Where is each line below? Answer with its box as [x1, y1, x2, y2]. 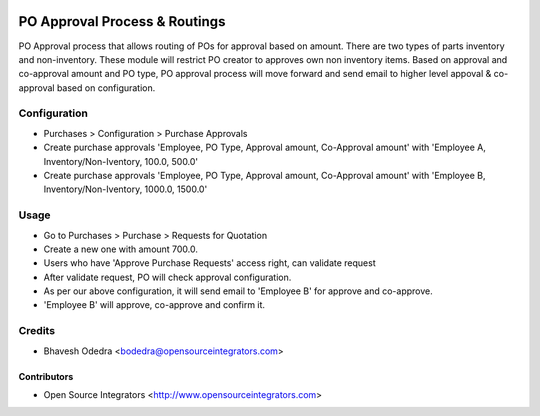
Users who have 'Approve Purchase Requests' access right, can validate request [43, 257, 376, 269]
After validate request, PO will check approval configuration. [43, 271, 292, 283]
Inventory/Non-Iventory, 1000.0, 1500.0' [43, 183, 208, 195]
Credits [18, 324, 55, 338]
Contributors [18, 370, 74, 382]
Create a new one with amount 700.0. [43, 243, 199, 255]
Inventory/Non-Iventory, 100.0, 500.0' [43, 155, 199, 167]
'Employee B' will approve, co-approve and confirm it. [43, 299, 265, 311]
